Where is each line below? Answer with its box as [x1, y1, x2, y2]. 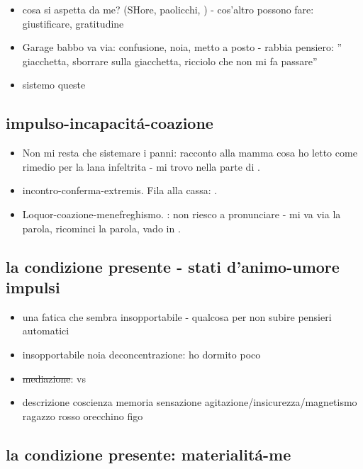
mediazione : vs [22, 371, 86, 385]
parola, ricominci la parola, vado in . [22, 220, 181, 235]
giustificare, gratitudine [22, 16, 124, 30]
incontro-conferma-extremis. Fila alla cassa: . [22, 183, 218, 198]
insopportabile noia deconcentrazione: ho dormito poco [22, 346, 261, 361]
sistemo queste [22, 77, 86, 92]
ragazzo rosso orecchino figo [22, 408, 143, 423]
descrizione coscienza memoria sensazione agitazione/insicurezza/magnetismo [22, 395, 357, 409]
